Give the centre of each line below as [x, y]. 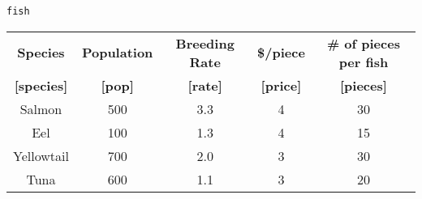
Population [117, 53]
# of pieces [363, 43]
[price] [281, 85]
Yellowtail [41, 155]
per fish [364, 61]
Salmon [41, 108]
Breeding [205, 43]
